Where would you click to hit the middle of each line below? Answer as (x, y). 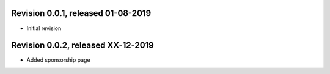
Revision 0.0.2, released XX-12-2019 (82, 46)
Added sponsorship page (59, 60)
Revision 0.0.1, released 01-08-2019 (81, 13)
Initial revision (44, 28)
